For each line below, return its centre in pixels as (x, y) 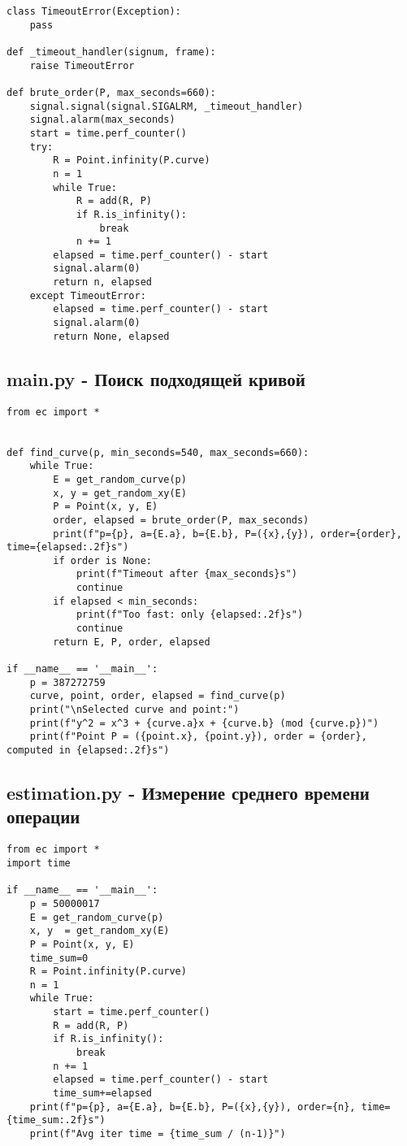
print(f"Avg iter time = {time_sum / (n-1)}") (158, 1134)
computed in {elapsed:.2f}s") (88, 751)
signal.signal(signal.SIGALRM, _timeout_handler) (167, 106)
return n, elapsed (102, 282)
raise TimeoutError (82, 65)
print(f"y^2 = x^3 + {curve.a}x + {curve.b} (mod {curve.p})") (204, 723)
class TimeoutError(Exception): (94, 11)
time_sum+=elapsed (102, 1094)
